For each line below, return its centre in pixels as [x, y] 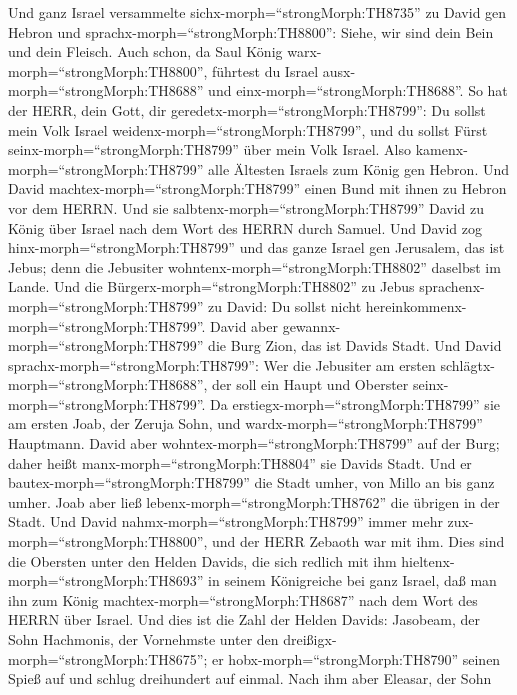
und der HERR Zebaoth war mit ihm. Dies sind [358, 541]
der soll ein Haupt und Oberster [310, 384]
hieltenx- [428, 560]
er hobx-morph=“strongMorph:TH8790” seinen [356, 658]
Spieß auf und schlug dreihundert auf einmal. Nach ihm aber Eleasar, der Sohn [250, 678]
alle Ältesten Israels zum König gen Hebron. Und [359, 168]
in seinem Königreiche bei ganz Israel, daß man [352, 580]
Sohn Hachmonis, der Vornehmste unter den [143, 639]
